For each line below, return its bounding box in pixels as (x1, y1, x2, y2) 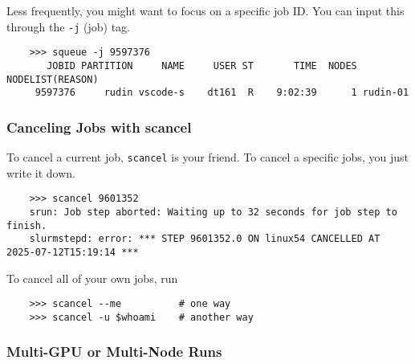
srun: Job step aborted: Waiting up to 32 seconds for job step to (29, 207, 397, 218)
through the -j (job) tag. (6, 18, 131, 35)
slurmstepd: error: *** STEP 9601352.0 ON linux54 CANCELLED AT (29, 233, 380, 245)
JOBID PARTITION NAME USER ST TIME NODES (47, 59, 357, 72)
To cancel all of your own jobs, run (6, 269, 178, 286)
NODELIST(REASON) (6, 73, 99, 85)
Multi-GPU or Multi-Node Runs (6, 342, 222, 362)
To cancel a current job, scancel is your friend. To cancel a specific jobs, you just (6, 149, 409, 166)
